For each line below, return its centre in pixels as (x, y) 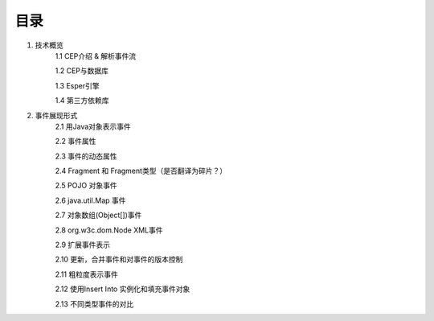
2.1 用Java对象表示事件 (93, 126)
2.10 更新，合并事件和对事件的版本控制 (119, 259)
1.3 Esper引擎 (77, 85)
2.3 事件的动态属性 (86, 156)
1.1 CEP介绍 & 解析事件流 (96, 56)
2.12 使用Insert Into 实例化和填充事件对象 (123, 289)
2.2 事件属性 (76, 142)
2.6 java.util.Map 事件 (90, 200)
